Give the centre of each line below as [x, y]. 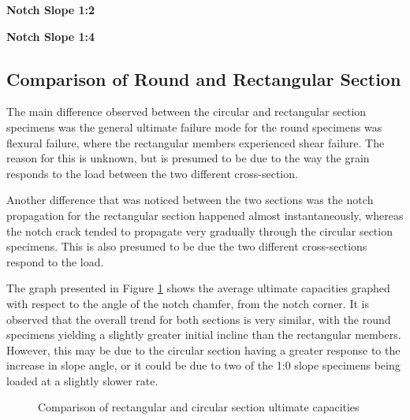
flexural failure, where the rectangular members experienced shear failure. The [196, 142]
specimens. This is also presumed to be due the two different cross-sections [187, 246]
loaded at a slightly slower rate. [82, 380]
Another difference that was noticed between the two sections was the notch [190, 200]
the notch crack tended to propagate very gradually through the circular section [199, 230]
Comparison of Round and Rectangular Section [204, 78]
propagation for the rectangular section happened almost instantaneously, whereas [205, 215]
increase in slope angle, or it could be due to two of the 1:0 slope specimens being [203, 365]
